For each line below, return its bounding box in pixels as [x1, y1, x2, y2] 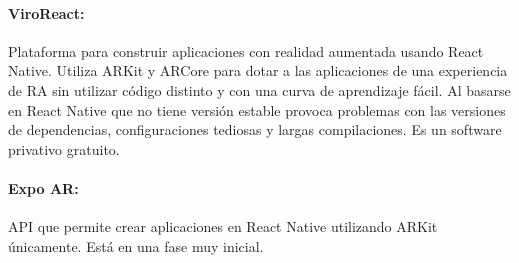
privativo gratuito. [8, 138, 120, 159]
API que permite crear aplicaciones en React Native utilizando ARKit [8, 216, 438, 237]
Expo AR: [8, 177, 79, 198]
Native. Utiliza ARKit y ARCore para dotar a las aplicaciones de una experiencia [8, 60, 508, 81]
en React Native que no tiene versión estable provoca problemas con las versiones [8, 99, 506, 120]
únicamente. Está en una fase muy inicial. [8, 235, 264, 256]
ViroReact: [8, 2, 85, 23]
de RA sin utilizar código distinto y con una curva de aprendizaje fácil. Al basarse [8, 79, 511, 100]
